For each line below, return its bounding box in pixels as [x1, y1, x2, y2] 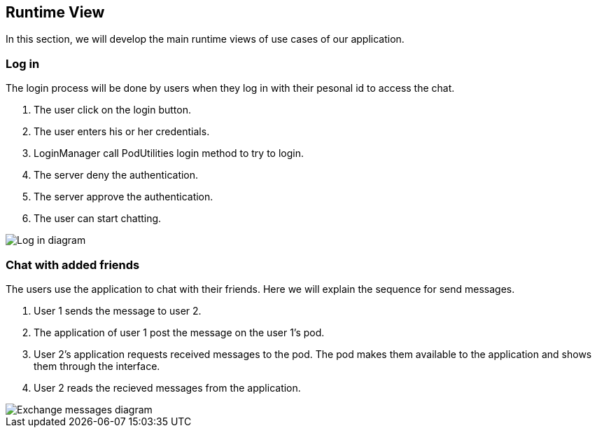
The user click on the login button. [34, 104, 191, 116]
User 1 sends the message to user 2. [34, 304, 202, 317]
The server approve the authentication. [34, 191, 213, 203]
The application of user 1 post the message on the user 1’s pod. [34, 326, 325, 338]
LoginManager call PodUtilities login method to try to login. [34, 147, 304, 160]
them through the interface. [34, 359, 160, 372]
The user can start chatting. [34, 212, 162, 225]
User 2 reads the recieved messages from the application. [34, 381, 301, 394]
